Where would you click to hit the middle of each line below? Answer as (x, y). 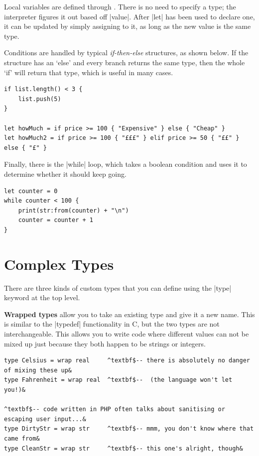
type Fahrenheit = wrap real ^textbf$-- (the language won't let (118, 380)
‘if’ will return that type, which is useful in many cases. (89, 72)
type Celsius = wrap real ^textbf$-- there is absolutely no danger (127, 361)
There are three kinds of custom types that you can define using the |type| (118, 287)
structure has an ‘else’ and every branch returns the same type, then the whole (125, 62)
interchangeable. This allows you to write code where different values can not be (127, 333)
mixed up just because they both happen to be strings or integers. (105, 343)
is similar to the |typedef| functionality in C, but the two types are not (112, 324)
